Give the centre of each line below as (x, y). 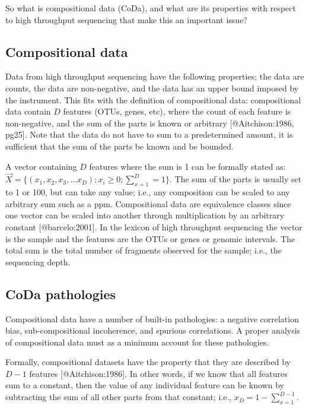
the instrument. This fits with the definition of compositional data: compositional (153, 99)
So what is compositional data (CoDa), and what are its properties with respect (151, 8)
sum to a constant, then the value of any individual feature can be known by (145, 385)
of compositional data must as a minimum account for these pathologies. (137, 342)
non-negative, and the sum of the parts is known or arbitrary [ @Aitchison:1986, (150, 123)
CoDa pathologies (61, 294)
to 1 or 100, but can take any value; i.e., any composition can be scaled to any (148, 192)
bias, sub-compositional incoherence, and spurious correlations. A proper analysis (153, 330)
